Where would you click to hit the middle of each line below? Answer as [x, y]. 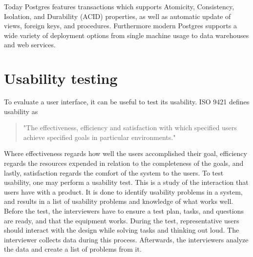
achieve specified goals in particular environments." [99, 137]
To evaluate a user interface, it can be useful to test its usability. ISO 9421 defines [127, 102]
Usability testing [61, 78]
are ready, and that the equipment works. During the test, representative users [122, 220]
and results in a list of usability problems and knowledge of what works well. [119, 201]
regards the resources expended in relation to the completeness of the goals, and [124, 163]
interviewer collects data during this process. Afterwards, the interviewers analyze [126, 239]
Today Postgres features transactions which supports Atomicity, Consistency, [119, 6]
